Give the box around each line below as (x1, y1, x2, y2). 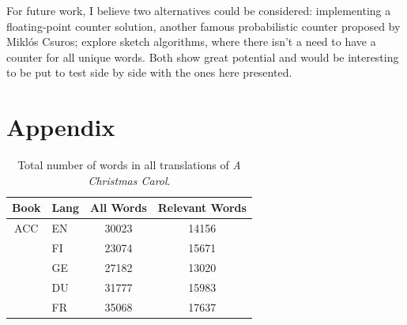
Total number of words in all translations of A (17, 157, 241, 173)
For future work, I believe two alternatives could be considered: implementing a (6, 2, 391, 18)
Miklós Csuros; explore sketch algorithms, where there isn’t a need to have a (6, 33, 376, 50)
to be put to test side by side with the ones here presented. (6, 64, 292, 81)
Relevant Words (157, 199, 247, 216)
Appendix (6, 111, 115, 143)
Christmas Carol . (88, 172, 171, 188)
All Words (90, 199, 147, 216)
